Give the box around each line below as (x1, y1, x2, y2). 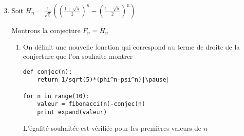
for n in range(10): (23, 92, 90, 100)
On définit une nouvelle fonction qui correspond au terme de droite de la (23, 41, 240, 51)
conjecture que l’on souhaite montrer (23, 51, 133, 61)
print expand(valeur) (37, 109, 107, 116)
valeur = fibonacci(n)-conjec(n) (37, 101, 146, 108)
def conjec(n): (23, 68, 72, 75)
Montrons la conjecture (11, 25, 81, 35)
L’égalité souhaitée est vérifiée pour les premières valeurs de (23, 122, 202, 133)
